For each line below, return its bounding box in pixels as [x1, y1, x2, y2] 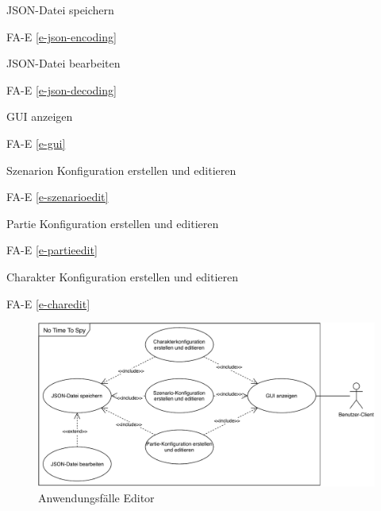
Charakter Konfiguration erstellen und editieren [6, 268, 238, 285]
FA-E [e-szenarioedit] [6, 188, 109, 205]
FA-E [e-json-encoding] [6, 28, 117, 45]
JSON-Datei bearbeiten [6, 55, 121, 72]
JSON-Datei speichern [6, 2, 114, 17]
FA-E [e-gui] [6, 134, 66, 151]
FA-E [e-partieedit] [6, 242, 98, 258]
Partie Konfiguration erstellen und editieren [6, 215, 219, 231]
